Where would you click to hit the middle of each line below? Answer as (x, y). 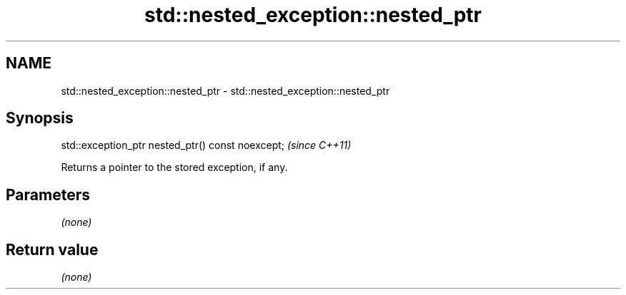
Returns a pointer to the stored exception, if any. (174, 167)
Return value (52, 249)
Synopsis (40, 118)
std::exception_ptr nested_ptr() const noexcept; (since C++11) (206, 145)
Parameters (48, 195)
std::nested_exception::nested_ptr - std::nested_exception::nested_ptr (225, 90)
